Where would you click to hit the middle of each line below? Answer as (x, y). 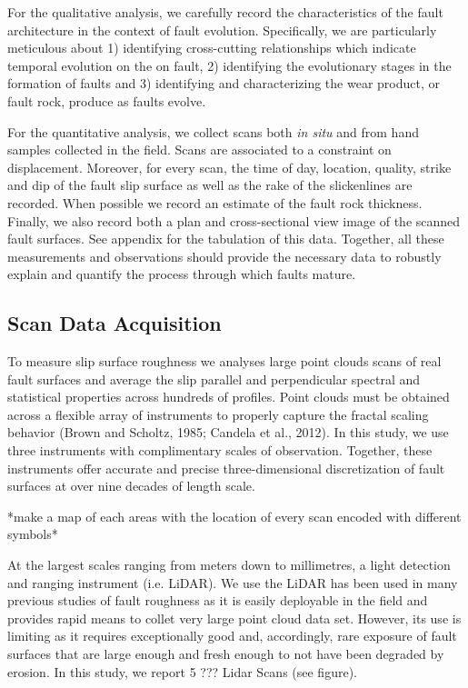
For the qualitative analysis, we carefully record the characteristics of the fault (225, 12)
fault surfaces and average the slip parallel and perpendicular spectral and (214, 379)
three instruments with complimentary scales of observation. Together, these (220, 450)
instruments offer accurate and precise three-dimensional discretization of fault (226, 468)
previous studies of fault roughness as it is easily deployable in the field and (218, 600)
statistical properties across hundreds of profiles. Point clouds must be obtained (229, 397)
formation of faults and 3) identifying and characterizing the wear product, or (224, 83)
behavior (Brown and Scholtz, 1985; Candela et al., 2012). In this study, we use (228, 432)
